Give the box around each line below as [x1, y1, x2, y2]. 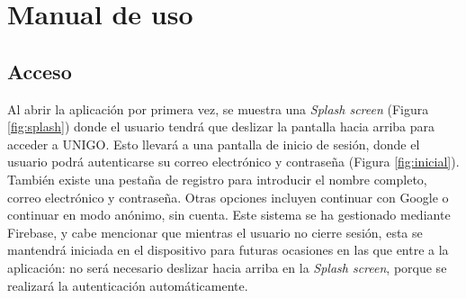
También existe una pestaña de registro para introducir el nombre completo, [7, 169, 427, 188]
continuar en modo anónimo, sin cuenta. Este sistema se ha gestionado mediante [7, 205, 451, 224]
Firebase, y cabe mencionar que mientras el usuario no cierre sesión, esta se [7, 222, 423, 241]
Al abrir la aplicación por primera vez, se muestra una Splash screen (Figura [7, 99, 429, 118]
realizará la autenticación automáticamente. [7, 275, 248, 294]
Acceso [7, 57, 72, 85]
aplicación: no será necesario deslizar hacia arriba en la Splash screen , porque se [7, 257, 447, 276]
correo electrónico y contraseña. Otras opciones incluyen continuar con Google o [7, 187, 449, 206]
